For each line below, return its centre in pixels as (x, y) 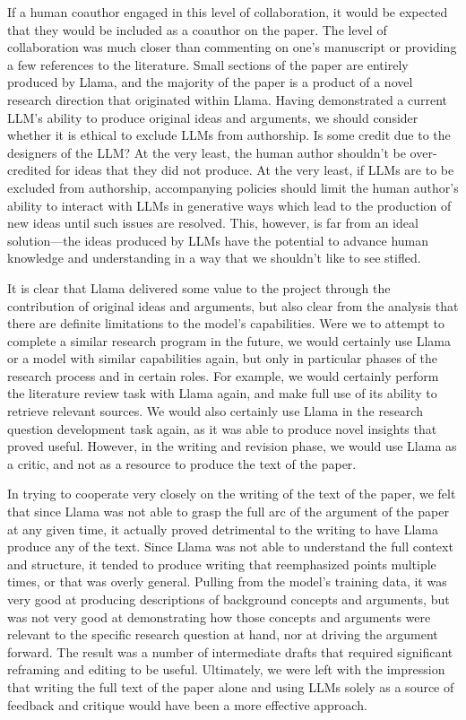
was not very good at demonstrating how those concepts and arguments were (219, 616)
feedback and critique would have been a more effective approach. (187, 704)
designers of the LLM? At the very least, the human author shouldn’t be (207, 152)
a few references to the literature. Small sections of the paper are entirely (208, 64)
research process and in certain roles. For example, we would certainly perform (223, 375)
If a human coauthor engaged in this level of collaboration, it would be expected (228, 12)
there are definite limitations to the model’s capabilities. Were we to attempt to (226, 323)
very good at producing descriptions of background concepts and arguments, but (229, 599)
